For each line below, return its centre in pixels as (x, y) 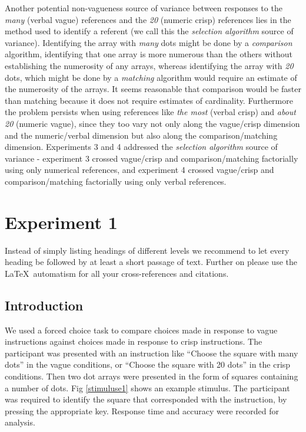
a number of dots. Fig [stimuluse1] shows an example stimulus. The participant (147, 387)
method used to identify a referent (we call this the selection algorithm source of (149, 31)
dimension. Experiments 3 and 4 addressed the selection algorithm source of (141, 147)
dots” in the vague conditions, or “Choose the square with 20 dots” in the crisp (148, 364)
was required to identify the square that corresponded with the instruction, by (146, 399)
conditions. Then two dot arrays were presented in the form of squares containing (152, 376)
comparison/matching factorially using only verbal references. (116, 181)
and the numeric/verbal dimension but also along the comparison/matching (141, 135)
